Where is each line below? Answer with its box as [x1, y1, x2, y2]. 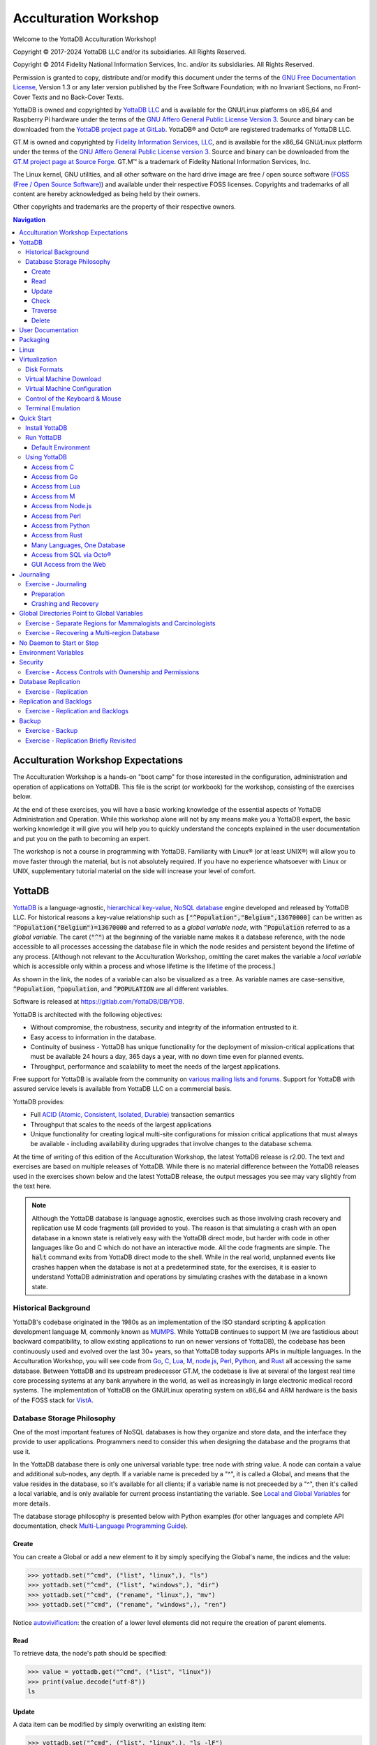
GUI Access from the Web [31, 560, 106, 569]
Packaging [19, 336, 50, 344]
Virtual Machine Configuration [25, 385, 112, 393]
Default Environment [31, 443, 91, 452]
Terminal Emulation [25, 404, 80, 413]
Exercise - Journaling [25, 580, 87, 588]
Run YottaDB [25, 433, 62, 442]
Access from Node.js [31, 502, 92, 510]
